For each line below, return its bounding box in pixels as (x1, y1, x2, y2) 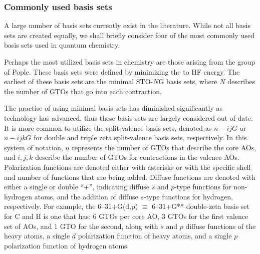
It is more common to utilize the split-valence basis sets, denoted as (4, 122, 212, 133)
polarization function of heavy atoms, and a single (78, 230, 232, 241)
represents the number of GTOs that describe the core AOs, (72, 142, 256, 152)
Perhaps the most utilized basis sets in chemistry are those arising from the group (4, 57, 255, 67)
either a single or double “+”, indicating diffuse (4, 181, 149, 192)
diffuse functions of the (185, 220, 256, 231)
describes (227, 76, 255, 87)
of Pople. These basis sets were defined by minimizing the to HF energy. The (4, 66, 240, 77)
